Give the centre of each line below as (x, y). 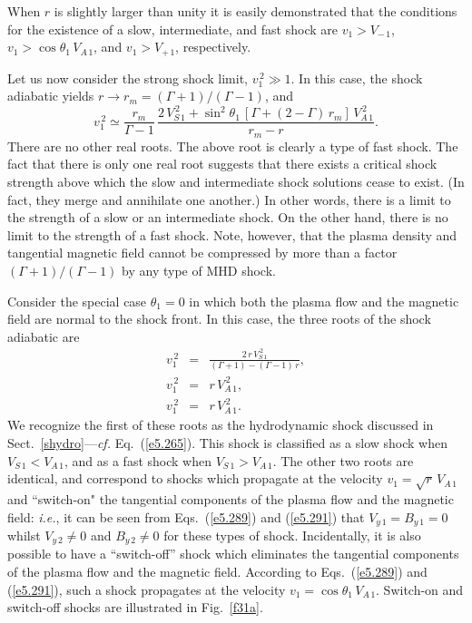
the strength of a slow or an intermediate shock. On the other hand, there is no (228, 217)
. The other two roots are (343, 460)
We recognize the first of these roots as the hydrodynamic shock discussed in (221, 425)
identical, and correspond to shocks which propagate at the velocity (195, 478)
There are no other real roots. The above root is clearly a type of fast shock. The (233, 146)
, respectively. (213, 47)
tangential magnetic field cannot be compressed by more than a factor (202, 253)
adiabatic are (44, 336)
